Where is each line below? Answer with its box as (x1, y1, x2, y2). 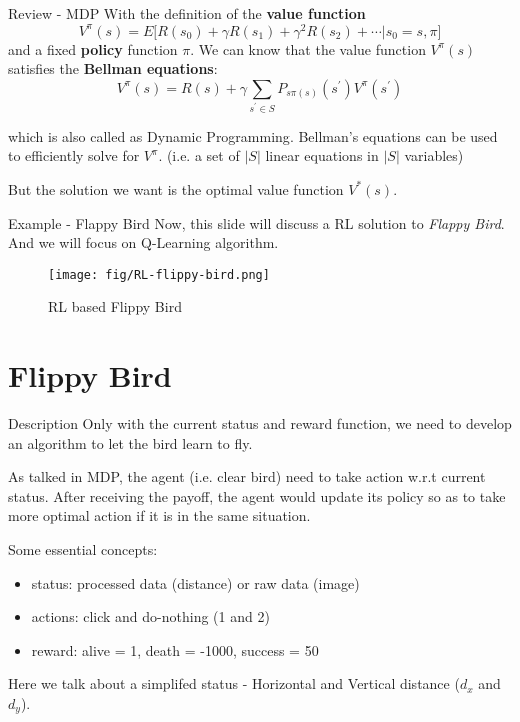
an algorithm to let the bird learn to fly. (8, 432, 253, 453)
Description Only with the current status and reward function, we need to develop (8, 413, 512, 434)
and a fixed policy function (8, 38, 178, 59)
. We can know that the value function (190, 38, 426, 59)
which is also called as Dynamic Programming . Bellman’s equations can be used (8, 125, 498, 146)
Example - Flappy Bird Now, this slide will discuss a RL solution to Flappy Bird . (8, 212, 505, 233)
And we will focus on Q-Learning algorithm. (8, 232, 279, 253)
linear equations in (265, 145, 379, 166)
